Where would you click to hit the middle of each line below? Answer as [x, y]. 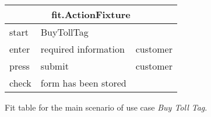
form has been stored [83, 83]
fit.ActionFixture [91, 14]
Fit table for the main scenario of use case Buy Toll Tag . [106, 107]
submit [54, 66]
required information [82, 49]
